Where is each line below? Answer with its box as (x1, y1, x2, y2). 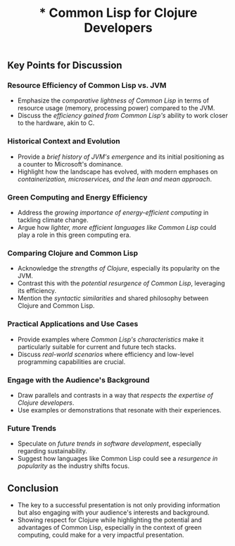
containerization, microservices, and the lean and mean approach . (17, 174, 212, 183)
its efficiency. (17, 287, 57, 295)
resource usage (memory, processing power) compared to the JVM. (17, 104, 215, 112)
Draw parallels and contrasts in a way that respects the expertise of (17, 391, 213, 399)
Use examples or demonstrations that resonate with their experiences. (17, 405, 222, 414)
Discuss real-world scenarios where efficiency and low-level (17, 350, 194, 358)
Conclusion (7, 482, 59, 494)
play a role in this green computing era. (17, 230, 132, 240)
